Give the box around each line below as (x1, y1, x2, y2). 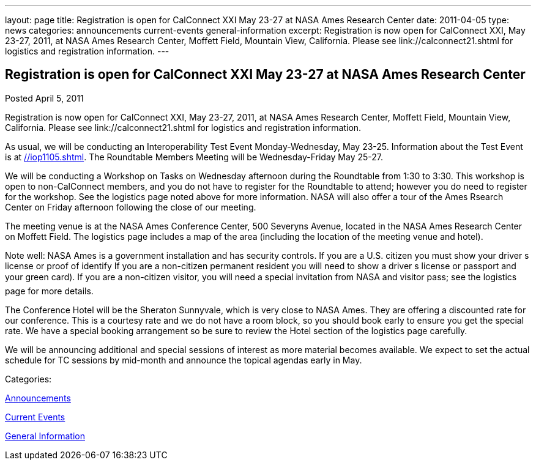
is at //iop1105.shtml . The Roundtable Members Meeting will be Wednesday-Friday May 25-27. (5, 151, 384, 162)
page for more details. (5, 285, 94, 296)
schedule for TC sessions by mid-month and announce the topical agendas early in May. (5, 354, 362, 365)
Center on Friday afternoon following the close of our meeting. (5, 201, 256, 212)
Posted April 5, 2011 (5, 92, 84, 103)
